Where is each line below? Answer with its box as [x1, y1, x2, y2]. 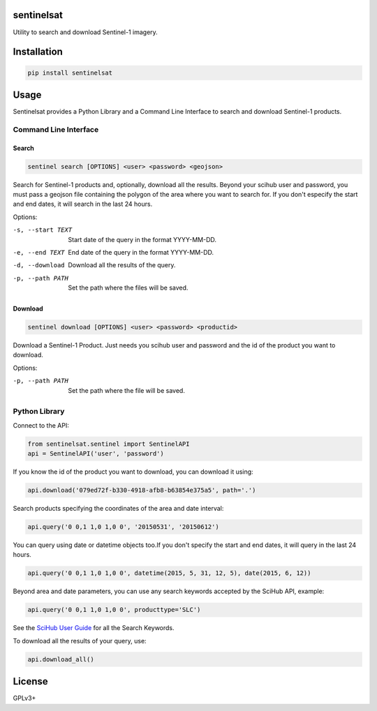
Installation [13, 46, 63, 58]
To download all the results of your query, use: [13, 636, 147, 645]
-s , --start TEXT [13, 226, 73, 234]
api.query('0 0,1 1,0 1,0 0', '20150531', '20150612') [27, 523, 219, 531]
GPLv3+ [13, 694, 36, 703]
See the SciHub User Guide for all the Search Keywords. [13, 624, 175, 632]
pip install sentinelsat [27, 68, 113, 77]
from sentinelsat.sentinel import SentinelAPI [27, 440, 190, 448]
